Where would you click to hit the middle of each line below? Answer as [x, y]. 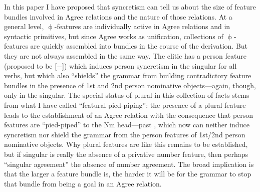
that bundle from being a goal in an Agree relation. [83, 183]
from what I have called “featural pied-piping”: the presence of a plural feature [125, 105]
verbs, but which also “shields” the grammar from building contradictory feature [128, 75]
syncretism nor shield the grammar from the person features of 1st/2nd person [125, 134]
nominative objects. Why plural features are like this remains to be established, [126, 144]
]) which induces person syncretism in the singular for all [150, 65]
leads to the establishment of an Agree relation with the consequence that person [129, 115]
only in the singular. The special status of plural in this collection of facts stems [127, 95]
